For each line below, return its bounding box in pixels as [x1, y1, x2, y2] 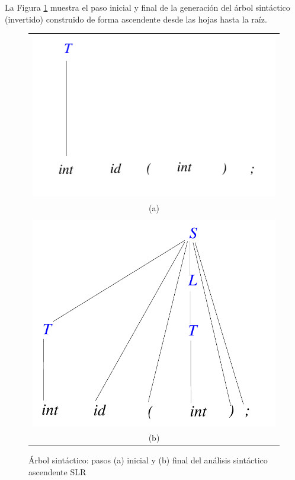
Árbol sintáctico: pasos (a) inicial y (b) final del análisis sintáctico [28, 454, 268, 466]
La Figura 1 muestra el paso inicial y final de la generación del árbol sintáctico [5, 1, 290, 13]
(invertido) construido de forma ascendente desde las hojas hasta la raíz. [5, 12, 267, 25]
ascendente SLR [28, 465, 86, 478]
